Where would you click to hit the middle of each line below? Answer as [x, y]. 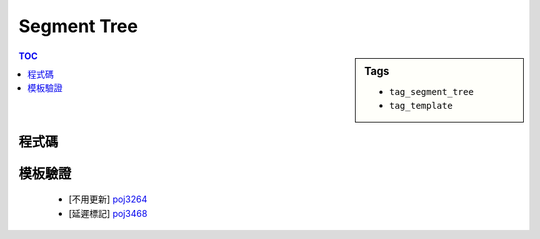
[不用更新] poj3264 [108, 199]
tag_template [421, 106]
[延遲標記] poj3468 [108, 213]
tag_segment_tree [431, 91]
